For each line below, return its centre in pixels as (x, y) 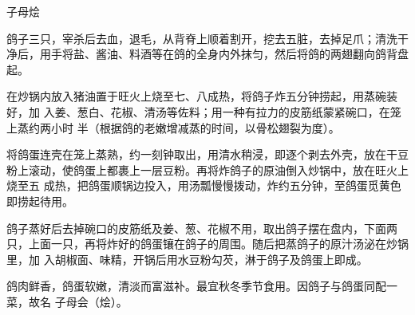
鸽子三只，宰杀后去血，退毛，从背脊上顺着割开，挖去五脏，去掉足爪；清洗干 (207, 38)
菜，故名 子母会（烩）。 (67, 301)
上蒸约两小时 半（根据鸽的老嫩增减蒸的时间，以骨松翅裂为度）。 (173, 127)
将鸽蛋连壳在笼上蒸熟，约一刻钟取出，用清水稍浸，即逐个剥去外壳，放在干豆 (207, 154)
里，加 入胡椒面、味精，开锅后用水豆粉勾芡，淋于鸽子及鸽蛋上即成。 (187, 259)
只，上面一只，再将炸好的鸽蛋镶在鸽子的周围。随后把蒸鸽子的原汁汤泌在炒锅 (207, 244)
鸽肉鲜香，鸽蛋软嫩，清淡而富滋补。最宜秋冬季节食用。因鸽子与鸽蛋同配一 (202, 286)
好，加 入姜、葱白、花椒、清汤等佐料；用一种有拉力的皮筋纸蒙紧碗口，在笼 (204, 111)
